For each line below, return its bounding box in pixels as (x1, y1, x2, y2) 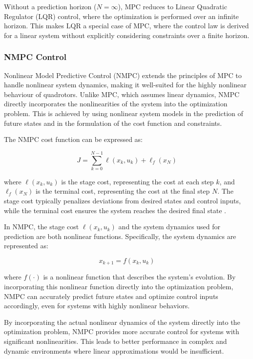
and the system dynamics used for (118, 221, 220, 232)
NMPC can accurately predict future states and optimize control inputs (4, 291, 218, 301)
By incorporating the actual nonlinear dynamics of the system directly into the (4, 317, 240, 327)
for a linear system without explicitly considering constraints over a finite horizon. (4, 30, 250, 40)
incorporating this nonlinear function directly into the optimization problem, (4, 281, 233, 292)
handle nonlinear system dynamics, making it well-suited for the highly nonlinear (4, 80, 247, 90)
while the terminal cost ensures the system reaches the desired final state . (4, 205, 226, 215)
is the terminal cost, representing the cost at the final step (35, 186, 210, 196)
